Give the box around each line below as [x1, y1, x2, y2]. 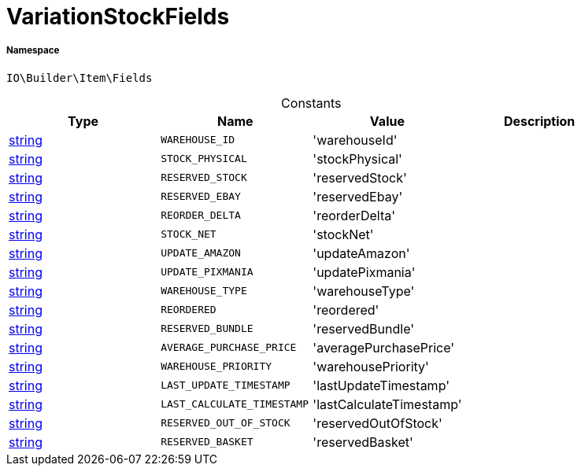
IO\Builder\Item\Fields [6, 71, 153, 84]
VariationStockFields [6, 3, 230, 30]
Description [503, 112, 575, 129]
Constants [281, 94, 342, 111]
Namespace [6, 45, 60, 57]
